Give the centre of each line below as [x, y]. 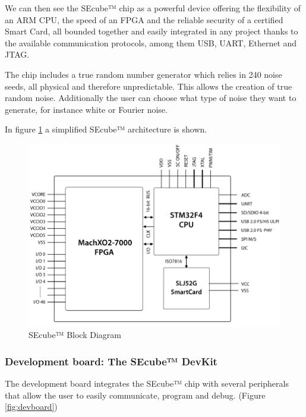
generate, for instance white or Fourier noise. [86, 109]
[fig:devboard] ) [31, 407]
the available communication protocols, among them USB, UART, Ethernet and [151, 42]
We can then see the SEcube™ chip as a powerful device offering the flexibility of [153, 8]
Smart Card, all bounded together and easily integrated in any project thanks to [152, 31]
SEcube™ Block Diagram [75, 335]
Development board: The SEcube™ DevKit [111, 361]
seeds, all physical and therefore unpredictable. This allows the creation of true [149, 86]
